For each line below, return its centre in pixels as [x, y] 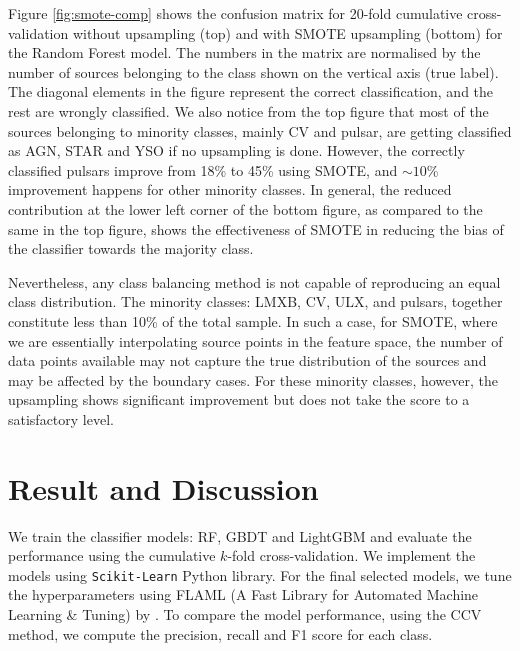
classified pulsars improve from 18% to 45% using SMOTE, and [203, 169]
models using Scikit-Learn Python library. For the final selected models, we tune [260, 574]
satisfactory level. [61, 418]
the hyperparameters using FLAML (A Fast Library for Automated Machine [243, 594]
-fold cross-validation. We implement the [351, 555]
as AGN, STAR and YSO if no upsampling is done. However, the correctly [236, 150]
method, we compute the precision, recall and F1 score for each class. [220, 633]
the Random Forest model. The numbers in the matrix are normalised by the [244, 52]
